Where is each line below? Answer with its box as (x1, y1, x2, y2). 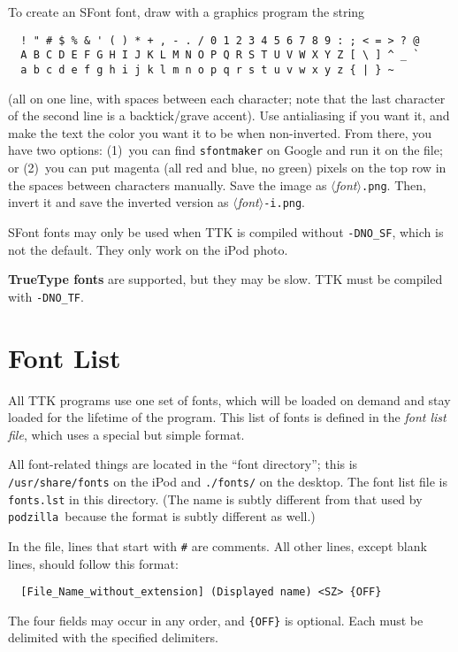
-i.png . (263, 193, 306, 211)
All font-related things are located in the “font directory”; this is (8, 455, 358, 473)
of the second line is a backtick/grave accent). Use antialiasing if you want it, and (8, 106, 450, 125)
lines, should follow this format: (8, 554, 179, 572)
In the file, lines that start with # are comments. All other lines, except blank (8, 536, 427, 555)
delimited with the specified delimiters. (8, 628, 218, 647)
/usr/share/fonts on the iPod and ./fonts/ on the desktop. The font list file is (8, 472, 447, 490)
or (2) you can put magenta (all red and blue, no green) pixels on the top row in (8, 158, 447, 176)
